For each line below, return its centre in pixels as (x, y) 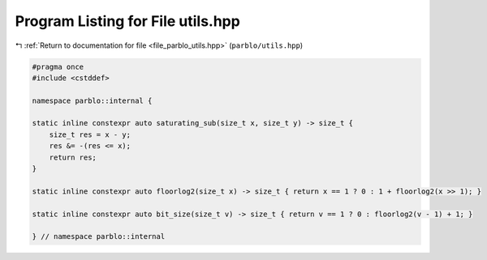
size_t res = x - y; (90, 134)
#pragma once (58, 66)
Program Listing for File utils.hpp (128, 21)
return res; (73, 157)
